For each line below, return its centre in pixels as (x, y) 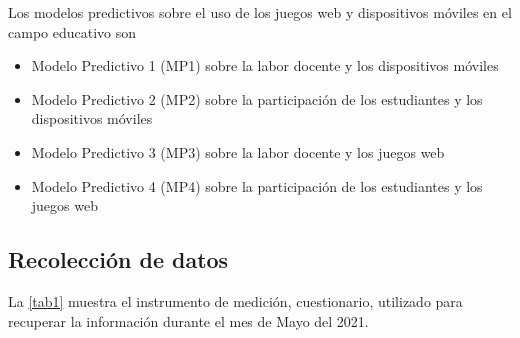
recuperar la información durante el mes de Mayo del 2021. (188, 320)
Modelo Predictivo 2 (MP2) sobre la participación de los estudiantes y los (257, 98)
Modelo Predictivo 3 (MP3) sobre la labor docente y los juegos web (238, 151)
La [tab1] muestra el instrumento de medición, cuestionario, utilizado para (235, 300)
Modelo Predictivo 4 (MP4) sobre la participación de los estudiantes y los (257, 185)
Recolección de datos (118, 259)
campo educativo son (72, 31)
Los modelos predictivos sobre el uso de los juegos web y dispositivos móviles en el (260, 12)
